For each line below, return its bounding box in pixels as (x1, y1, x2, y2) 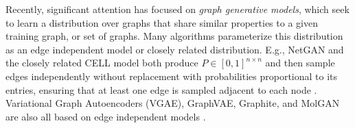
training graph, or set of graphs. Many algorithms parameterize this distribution (5, 29, 343, 43)
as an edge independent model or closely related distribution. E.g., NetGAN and (5, 42, 344, 56)
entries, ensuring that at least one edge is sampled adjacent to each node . (5, 82, 317, 97)
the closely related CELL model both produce (5, 55, 198, 70)
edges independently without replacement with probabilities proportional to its (5, 68, 338, 83)
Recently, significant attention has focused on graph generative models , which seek (5, 2, 350, 16)
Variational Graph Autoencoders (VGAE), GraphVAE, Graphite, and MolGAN (5, 96, 340, 110)
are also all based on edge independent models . (5, 109, 206, 123)
